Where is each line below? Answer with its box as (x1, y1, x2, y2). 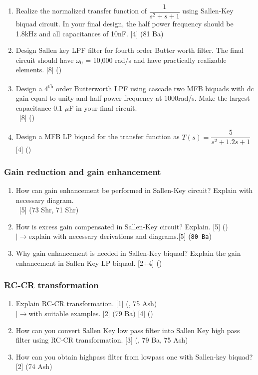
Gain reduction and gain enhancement (4, 165, 161, 178)
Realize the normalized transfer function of (15, 5, 147, 16)
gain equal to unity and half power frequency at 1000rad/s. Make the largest (15, 93, 250, 103)
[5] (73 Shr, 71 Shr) (19, 204, 79, 215)
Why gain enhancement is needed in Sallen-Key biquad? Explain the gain (15, 247, 241, 258)
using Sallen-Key (182, 5, 234, 16)
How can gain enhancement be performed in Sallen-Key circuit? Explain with (15, 185, 253, 195)
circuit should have (15, 54, 74, 65)
